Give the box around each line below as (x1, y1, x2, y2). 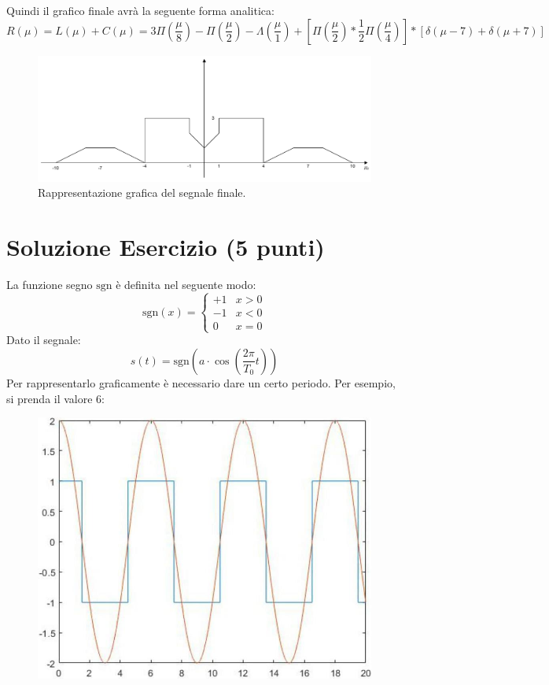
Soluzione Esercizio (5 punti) (6, 231, 325, 263)
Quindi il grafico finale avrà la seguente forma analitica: (6, 2, 274, 18)
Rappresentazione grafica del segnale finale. (38, 184, 246, 201)
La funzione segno (6, 276, 93, 293)
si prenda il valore (6, 390, 93, 406)
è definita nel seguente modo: (116, 276, 256, 293)
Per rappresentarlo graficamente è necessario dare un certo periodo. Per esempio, (6, 374, 396, 391)
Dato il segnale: (6, 331, 81, 348)
